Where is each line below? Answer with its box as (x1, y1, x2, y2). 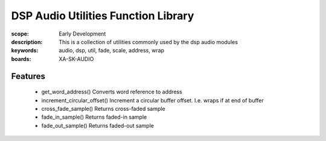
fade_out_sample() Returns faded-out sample (41, 122, 154, 129)
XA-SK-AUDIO (59, 55, 94, 63)
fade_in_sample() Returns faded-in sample (41, 113, 147, 121)
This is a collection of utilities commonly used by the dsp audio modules (59, 38, 238, 45)
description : (11, 38, 43, 45)
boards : (11, 55, 31, 63)
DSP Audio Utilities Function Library (11, 9, 194, 22)
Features (11, 71, 45, 81)
